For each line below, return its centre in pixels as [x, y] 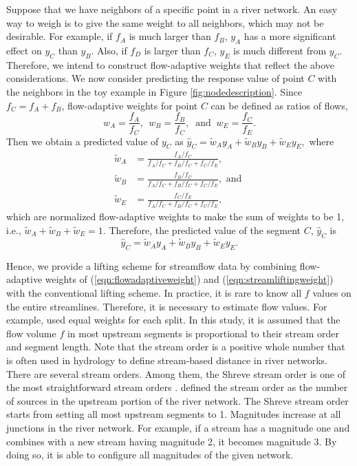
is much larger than [170, 36]
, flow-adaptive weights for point [130, 105]
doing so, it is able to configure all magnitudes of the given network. [150, 455]
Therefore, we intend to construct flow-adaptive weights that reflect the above [171, 64]
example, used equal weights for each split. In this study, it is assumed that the [173, 320]
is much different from [280, 50]
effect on [24, 50]
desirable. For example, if [60, 36]
